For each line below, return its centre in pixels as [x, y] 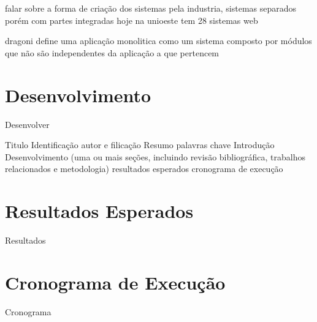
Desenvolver [27, 124]
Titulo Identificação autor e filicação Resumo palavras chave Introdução [140, 145]
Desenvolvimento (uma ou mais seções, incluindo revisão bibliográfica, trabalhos [155, 156]
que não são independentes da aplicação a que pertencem [112, 52]
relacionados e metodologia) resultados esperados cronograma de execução [144, 169]
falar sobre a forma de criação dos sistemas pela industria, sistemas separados [151, 8]
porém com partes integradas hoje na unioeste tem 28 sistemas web [132, 20]
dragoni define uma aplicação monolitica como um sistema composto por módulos [158, 41]
